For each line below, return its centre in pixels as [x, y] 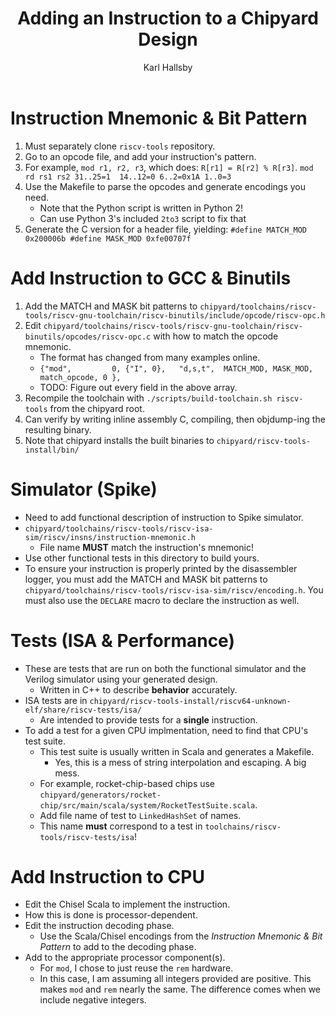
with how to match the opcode [216, 336]
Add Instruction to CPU [107, 876]
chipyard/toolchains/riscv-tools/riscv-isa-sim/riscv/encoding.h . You [174, 589]
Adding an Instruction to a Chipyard [168, 18]
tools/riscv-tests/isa [87, 837]
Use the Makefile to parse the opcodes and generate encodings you [165, 186]
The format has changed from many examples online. [150, 357]
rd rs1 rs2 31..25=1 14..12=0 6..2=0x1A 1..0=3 [128, 177]
